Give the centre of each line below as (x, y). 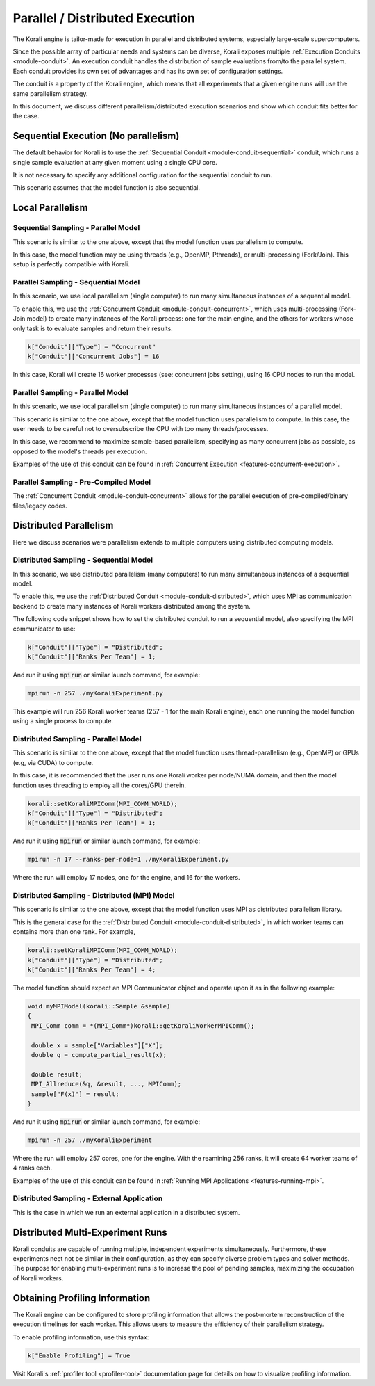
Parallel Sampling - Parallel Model (70, 392)
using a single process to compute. (63, 721)
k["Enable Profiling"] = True (79, 1355)
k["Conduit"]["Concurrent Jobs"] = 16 (93, 356)
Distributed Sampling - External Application (88, 1198)
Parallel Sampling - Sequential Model (76, 282)
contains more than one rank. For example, (74, 932)
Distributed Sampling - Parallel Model (77, 739)
